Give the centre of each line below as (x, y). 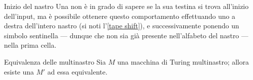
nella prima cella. (30, 45)
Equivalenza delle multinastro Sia (55, 61)
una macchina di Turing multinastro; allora (183, 61)
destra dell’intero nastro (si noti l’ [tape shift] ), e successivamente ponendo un (122, 26)
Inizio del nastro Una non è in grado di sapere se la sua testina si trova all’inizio (126, 6)
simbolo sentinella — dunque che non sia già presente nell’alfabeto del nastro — (126, 35)
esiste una (19, 71)
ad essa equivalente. (77, 71)
